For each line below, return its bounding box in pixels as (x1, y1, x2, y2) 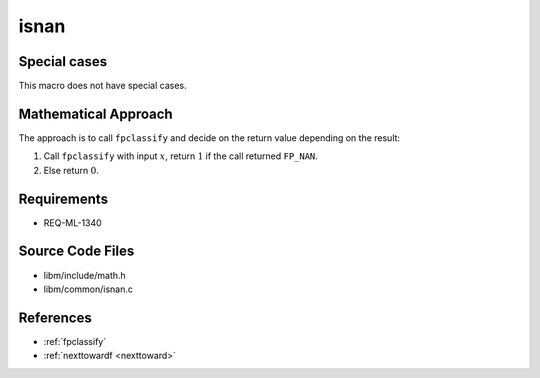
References (18, 309, 92, 326)
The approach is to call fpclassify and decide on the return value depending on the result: (18, 131, 400, 144)
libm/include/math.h (43, 269, 127, 281)
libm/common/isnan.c (43, 283, 134, 295)
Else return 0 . (43, 164, 100, 176)
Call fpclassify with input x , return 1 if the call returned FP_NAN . (43, 150, 319, 162)
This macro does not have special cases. (18, 80, 187, 92)
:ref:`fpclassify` (43, 335, 107, 347)
